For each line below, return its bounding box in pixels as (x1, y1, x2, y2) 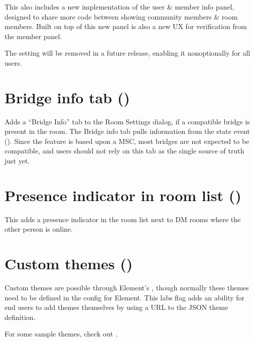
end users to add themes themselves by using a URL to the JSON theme (5, 302, 228, 312)
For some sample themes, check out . (5, 328, 117, 339)
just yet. (5, 155, 30, 166)
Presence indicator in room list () (5, 185, 241, 205)
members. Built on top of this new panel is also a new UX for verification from (5, 21, 247, 32)
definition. (5, 311, 36, 322)
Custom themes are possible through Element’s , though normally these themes (5, 282, 249, 293)
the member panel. (5, 31, 62, 41)
